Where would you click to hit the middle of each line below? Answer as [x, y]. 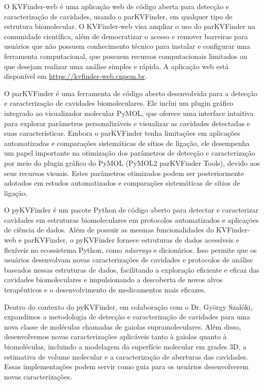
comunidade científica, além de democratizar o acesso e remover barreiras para [126, 36]
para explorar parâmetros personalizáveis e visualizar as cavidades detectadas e [127, 123]
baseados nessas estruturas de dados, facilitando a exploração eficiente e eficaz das [132, 269]
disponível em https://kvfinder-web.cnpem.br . [76, 76]
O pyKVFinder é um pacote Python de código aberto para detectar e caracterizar [131, 210]
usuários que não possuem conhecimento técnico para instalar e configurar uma [127, 46]
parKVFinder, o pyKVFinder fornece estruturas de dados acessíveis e [132, 240]
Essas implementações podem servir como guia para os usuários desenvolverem [126, 366]
